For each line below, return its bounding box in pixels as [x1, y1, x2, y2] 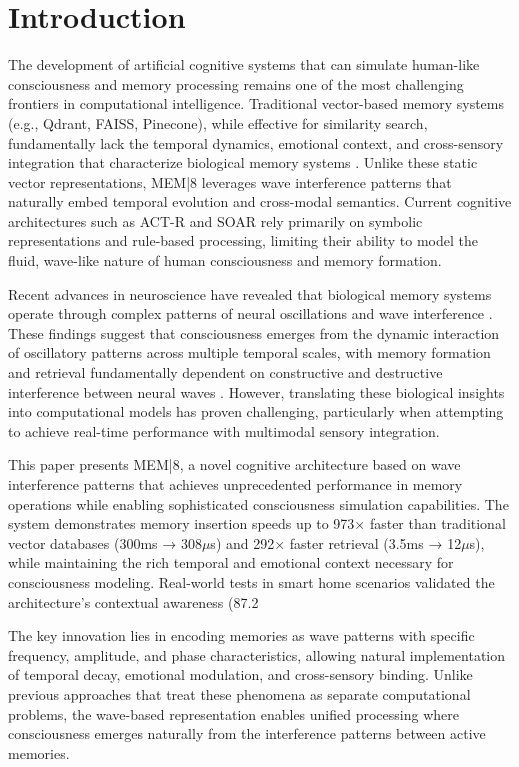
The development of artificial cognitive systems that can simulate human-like [8, 54, 480, 75]
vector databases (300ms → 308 [8, 532, 202, 553]
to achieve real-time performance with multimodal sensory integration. [8, 420, 440, 441]
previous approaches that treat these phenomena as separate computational [8, 683, 471, 704]
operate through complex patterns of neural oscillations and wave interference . [8, 303, 493, 324]
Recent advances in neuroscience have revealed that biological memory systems [8, 283, 492, 304]
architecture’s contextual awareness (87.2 [8, 591, 259, 612]
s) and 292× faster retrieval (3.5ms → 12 [210, 532, 462, 553]
